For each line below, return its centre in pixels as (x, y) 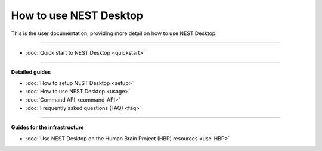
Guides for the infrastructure (47, 127)
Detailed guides (31, 72)
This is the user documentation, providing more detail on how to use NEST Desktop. (114, 33)
